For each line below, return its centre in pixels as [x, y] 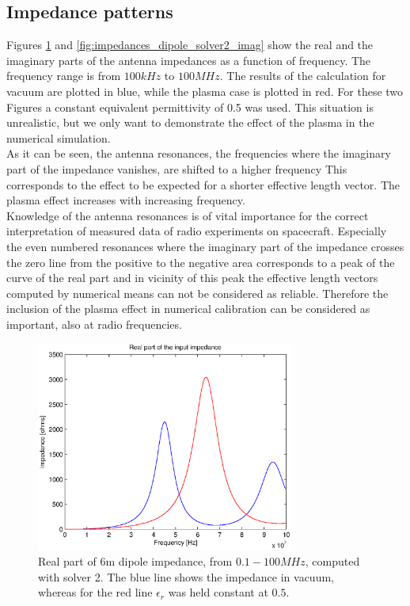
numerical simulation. [59, 137]
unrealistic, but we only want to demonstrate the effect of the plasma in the [190, 122]
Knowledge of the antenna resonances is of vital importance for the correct [188, 215]
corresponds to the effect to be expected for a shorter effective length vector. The [203, 184]
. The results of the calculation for [303, 76]
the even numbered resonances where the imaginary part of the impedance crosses [205, 246]
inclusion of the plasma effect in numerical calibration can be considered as [188, 309]
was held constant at [218, 592]
